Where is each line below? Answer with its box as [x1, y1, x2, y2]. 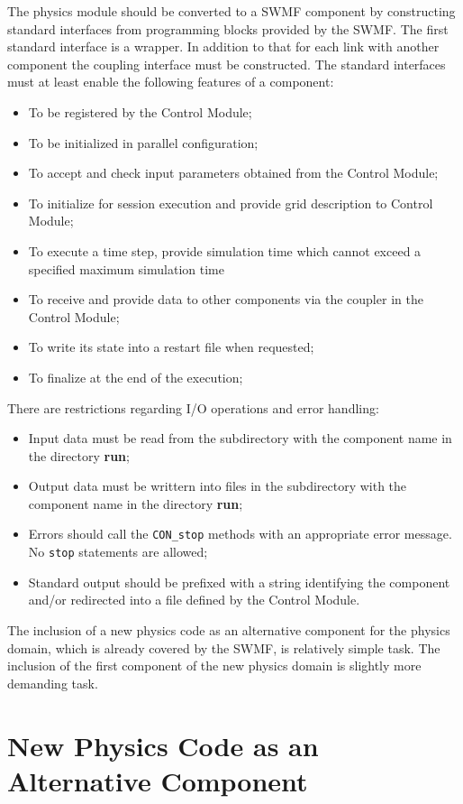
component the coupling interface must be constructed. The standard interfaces [7, 54, 446, 73]
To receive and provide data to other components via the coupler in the [28, 290, 423, 309]
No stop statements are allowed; [28, 542, 208, 561]
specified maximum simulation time [28, 259, 224, 278]
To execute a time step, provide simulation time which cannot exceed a [28, 241, 422, 260]
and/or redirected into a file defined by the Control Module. [28, 590, 360, 609]
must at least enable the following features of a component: [7, 72, 334, 91]
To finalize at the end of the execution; [28, 367, 243, 386]
